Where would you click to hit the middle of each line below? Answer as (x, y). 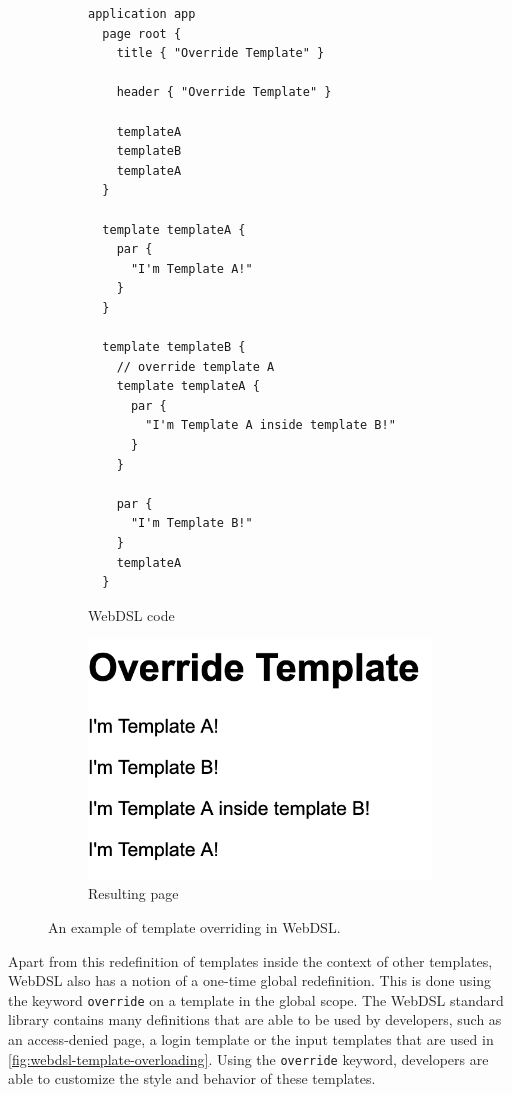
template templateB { (174, 347)
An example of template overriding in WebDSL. (194, 927)
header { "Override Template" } (224, 92)
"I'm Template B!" (191, 523)
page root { (142, 33)
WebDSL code (131, 614)
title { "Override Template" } (220, 53)
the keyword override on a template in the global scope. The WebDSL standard (256, 999)
